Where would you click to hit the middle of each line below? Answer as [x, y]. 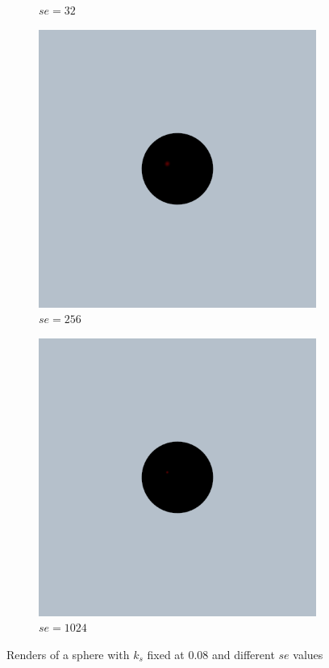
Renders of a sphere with [68, 654]
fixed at [166, 654]
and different [244, 654]
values [308, 654]
